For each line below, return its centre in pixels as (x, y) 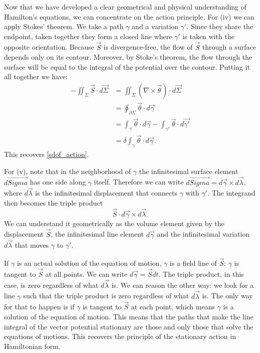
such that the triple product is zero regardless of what (106, 296)
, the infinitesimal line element (97, 234)
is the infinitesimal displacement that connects (106, 193)
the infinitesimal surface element (189, 171)
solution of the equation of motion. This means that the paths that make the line (129, 317)
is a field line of (193, 263)
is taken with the (208, 36)
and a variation (155, 26)
